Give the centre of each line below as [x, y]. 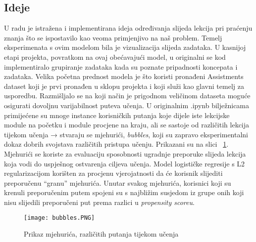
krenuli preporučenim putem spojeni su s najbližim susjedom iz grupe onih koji [124, 192]
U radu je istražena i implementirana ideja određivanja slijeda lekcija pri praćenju [128, 28]
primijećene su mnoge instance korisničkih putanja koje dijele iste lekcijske [117, 115]
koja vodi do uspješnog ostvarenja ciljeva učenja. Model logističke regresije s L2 [125, 163]
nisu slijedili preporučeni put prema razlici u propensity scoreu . [99, 202]
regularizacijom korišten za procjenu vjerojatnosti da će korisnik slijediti [113, 173]
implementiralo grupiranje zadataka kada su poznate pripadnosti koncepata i [121, 66]
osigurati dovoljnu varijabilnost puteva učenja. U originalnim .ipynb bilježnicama [127, 105]
